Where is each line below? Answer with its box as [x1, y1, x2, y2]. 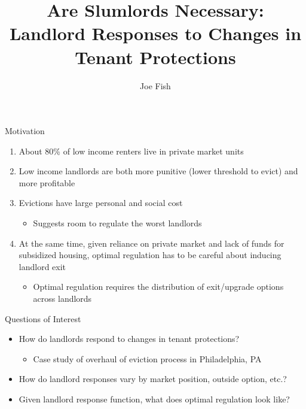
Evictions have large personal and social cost [19, 196, 183, 209]
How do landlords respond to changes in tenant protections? [19, 332, 240, 345]
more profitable [19, 176, 75, 189]
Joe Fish [140, 79, 171, 92]
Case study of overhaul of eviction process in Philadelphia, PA [33, 352, 262, 365]
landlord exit [19, 260, 66, 272]
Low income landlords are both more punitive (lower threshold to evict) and [19, 165, 298, 177]
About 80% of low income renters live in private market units [19, 144, 244, 157]
